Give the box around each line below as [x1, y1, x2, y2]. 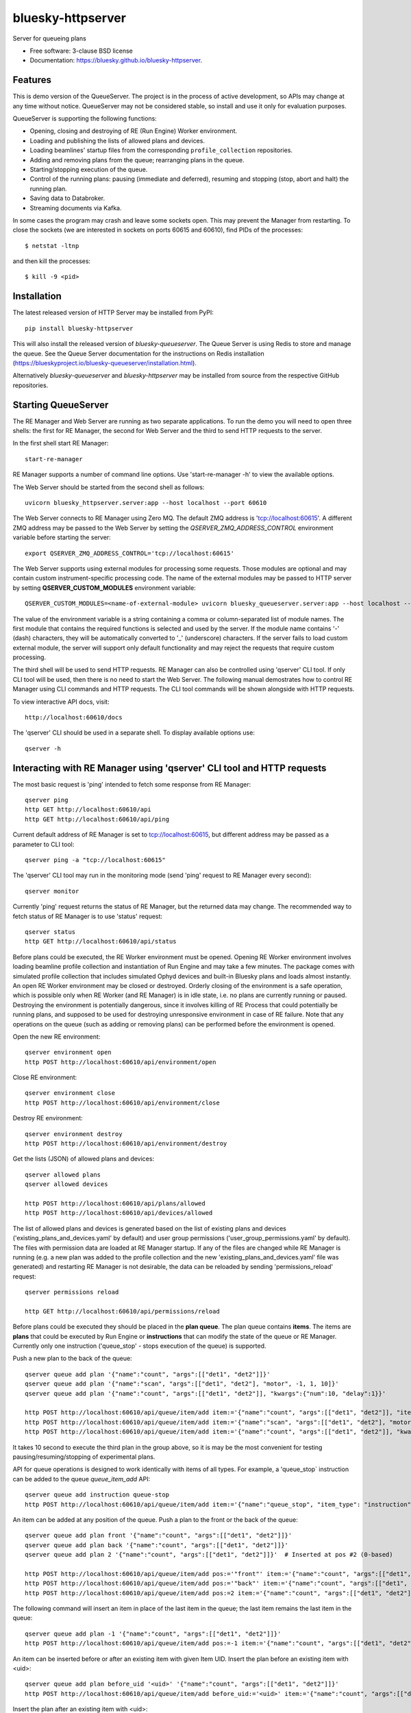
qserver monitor [25, 887, 79, 895]
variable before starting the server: [12, 533, 111, 541]
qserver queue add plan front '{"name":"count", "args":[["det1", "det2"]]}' [25, 1531, 292, 1540]
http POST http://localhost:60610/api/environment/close [25, 1098, 221, 1107]
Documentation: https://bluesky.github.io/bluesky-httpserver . [29, 56, 202, 64]
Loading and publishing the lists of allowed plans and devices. [29, 136, 206, 145]
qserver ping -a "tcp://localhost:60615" [25, 856, 166, 864]
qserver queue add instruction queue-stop [25, 1491, 170, 1499]
